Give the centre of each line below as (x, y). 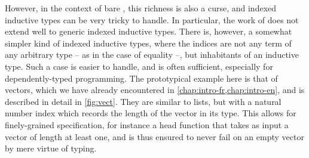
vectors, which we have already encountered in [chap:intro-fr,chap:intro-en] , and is (155, 90)
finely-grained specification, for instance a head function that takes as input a (147, 124)
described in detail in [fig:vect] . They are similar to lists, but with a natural (143, 101)
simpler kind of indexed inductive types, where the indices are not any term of (148, 43)
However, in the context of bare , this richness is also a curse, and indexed (141, 8)
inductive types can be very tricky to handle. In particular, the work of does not (152, 19)
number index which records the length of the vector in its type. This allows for (151, 113)
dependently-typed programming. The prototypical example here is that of (141, 78)
